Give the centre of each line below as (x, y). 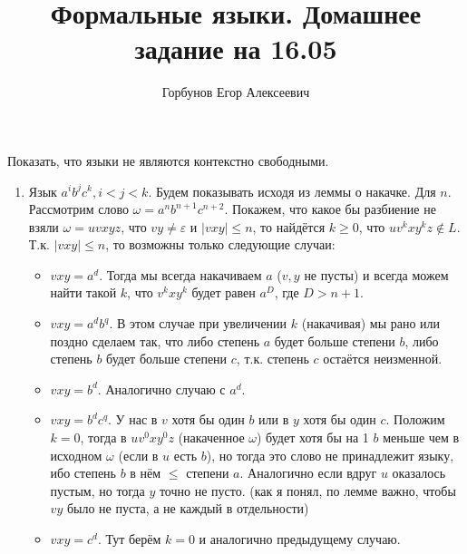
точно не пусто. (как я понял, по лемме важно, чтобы (307, 490)
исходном (76, 455)
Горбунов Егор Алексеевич (236, 92)
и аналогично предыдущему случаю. (300, 539)
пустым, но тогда (97, 490)
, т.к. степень (272, 359)
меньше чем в (421, 437)
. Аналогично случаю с (161, 389)
